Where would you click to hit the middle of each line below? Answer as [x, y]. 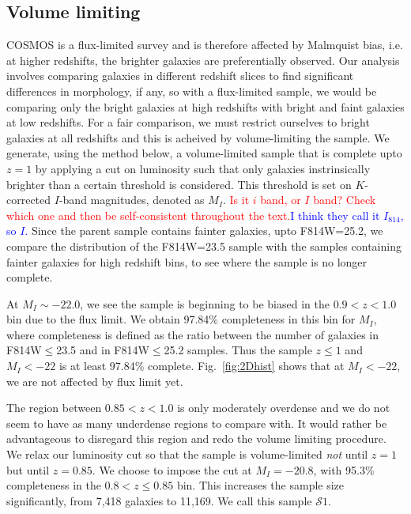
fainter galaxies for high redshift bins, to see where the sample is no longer [187, 261]
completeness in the [54, 485]
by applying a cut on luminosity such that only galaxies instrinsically [203, 168]
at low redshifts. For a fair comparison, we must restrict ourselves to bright [188, 122]
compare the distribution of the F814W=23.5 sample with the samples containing [204, 246]
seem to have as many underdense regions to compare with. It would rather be [197, 423]
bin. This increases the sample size [260, 485]
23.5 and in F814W [103, 350]
